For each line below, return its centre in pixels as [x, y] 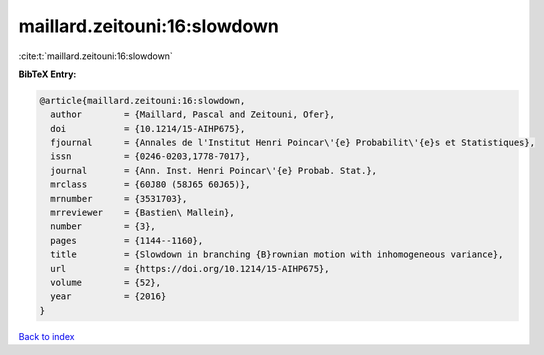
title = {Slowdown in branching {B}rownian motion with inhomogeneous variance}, [277, 254]
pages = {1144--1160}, [127, 240]
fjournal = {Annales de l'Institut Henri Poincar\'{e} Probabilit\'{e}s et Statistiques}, [292, 143]
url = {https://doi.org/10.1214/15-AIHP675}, [190, 268]
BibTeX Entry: [47, 74]
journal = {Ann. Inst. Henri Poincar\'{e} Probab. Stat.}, [214, 170]
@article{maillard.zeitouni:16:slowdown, [142, 100]
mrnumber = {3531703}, [119, 198]
